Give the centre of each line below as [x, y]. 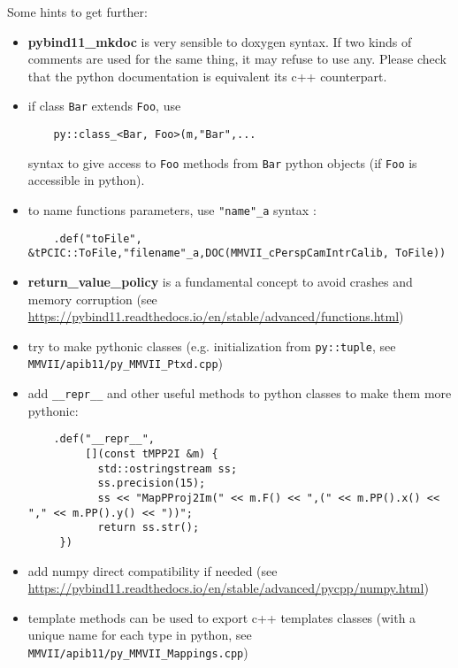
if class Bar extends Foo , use [104, 106]
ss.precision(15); [152, 484]
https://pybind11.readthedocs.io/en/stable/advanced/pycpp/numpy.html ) [228, 588]
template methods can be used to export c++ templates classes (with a [222, 617]
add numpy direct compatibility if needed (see [153, 570]
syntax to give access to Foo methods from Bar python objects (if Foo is [222, 162]
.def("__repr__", [104, 439]
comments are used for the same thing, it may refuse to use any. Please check [237, 59]
